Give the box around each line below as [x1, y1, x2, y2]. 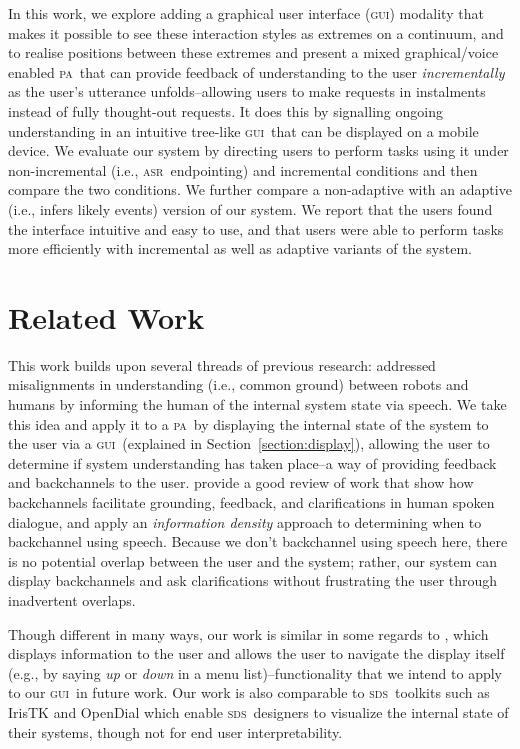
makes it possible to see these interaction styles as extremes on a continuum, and [8, 22, 504, 43]
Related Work [8, 296, 205, 337]
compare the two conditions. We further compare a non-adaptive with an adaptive [8, 179, 512, 200]
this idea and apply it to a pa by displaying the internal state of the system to [8, 413, 489, 434]
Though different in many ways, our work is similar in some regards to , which [8, 623, 489, 644]
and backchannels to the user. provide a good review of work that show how [8, 472, 474, 493]
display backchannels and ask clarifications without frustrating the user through [8, 570, 498, 591]
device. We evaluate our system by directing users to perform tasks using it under [8, 140, 509, 161]
